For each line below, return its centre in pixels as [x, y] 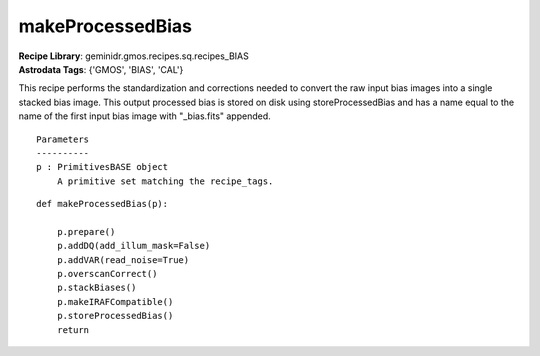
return [73, 329]
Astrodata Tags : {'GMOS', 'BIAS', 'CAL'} [101, 69]
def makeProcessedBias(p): [102, 204]
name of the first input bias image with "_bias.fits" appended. [145, 116]
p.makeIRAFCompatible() [115, 301]
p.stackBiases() [96, 288]
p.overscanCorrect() [107, 274]
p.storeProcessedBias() [115, 316]
